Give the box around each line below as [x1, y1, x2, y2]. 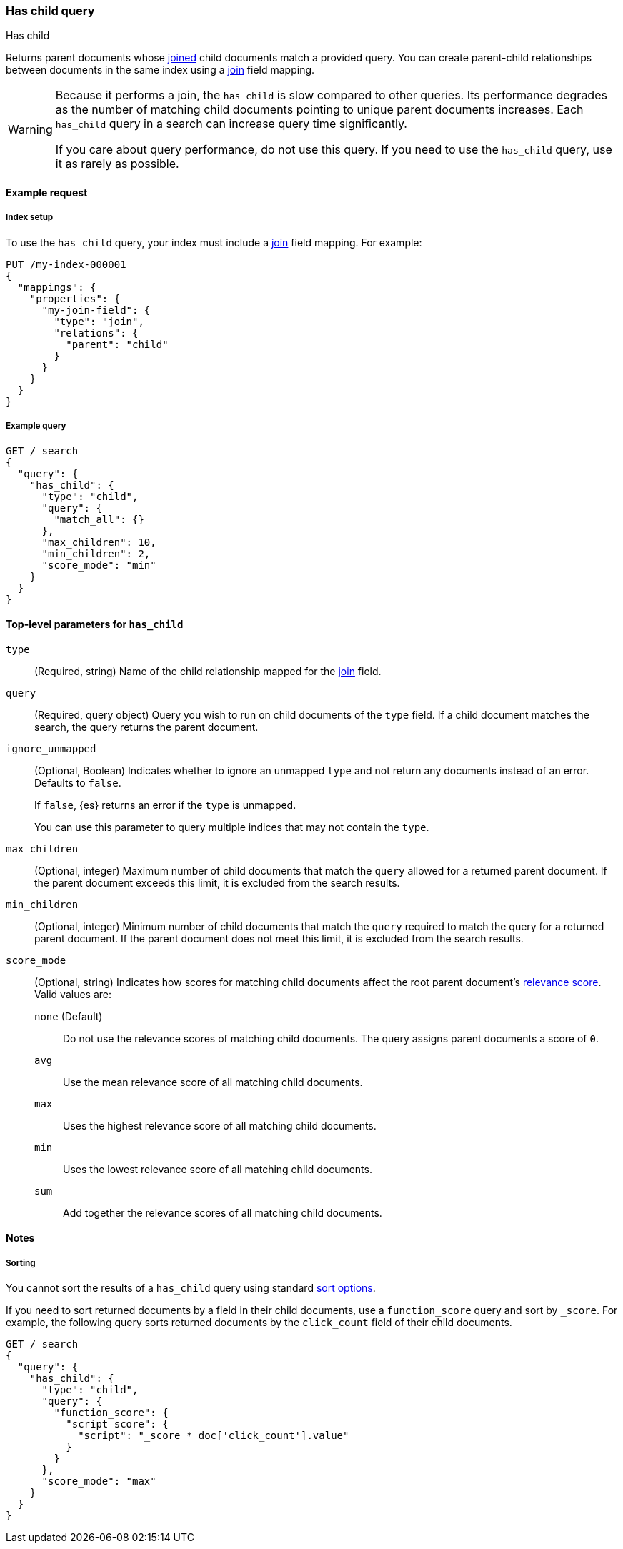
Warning [8, 122, 53, 137]
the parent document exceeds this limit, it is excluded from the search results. [34, 876, 400, 889]
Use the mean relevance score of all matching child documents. [63, 1075, 363, 1088]
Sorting [6, 1257, 36, 1268]
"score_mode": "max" [41, 1475, 156, 1488]
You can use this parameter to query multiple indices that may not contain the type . [34, 820, 429, 833]
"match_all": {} [54, 513, 144, 525]
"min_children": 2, [41, 547, 151, 559]
